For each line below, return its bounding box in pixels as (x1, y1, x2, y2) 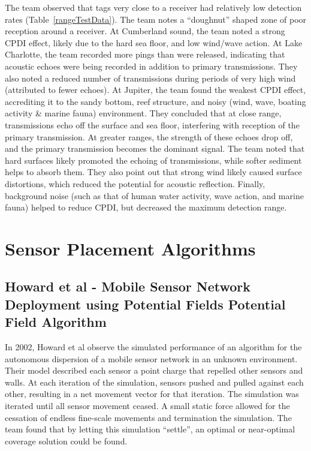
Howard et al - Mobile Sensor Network (5, 277, 250, 296)
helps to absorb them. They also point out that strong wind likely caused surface (5, 166, 302, 178)
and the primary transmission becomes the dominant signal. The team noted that (5, 142, 305, 155)
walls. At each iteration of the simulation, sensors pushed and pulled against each (5, 375, 304, 388)
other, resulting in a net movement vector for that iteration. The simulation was (5, 387, 299, 400)
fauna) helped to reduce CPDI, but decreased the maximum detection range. (5, 201, 287, 214)
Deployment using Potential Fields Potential (5, 294, 286, 313)
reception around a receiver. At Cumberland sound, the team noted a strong (5, 25, 285, 37)
